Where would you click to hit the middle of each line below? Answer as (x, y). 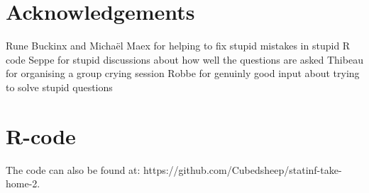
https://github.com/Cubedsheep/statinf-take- (243, 169)
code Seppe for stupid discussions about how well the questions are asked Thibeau (184, 59)
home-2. (23, 183)
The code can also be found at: (73, 169)
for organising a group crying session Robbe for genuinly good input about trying (183, 73)
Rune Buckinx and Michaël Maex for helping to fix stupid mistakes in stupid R (178, 46)
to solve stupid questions (59, 87)
